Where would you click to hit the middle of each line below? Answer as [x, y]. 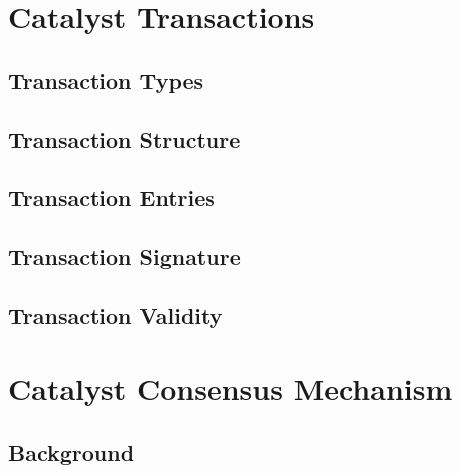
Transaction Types [106, 79]
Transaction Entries [111, 197]
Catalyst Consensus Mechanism [230, 388]
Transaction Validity [115, 314]
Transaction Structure [124, 138]
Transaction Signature [124, 256]
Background [71, 452]
